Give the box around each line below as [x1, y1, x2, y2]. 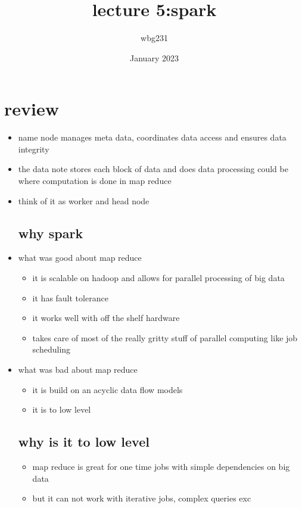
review [4, 96, 59, 121]
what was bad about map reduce [18, 363, 138, 375]
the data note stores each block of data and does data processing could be [18, 163, 288, 175]
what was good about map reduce [18, 251, 142, 264]
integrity [18, 142, 49, 155]
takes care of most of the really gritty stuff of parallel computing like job [32, 331, 298, 344]
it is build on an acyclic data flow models [32, 383, 183, 395]
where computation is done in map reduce [18, 174, 172, 187]
